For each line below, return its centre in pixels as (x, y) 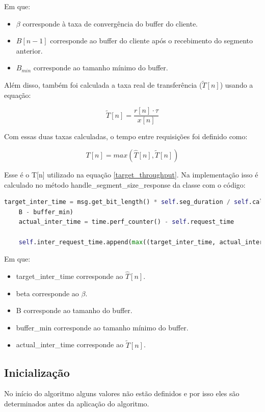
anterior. (29, 50)
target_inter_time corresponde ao (70, 276)
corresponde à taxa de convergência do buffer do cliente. (110, 23)
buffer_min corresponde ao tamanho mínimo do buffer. (102, 327)
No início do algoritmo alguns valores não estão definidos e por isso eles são (122, 393)
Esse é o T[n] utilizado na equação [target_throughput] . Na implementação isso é (131, 175)
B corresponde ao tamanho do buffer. (74, 310)
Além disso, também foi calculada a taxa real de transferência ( (103, 85)
